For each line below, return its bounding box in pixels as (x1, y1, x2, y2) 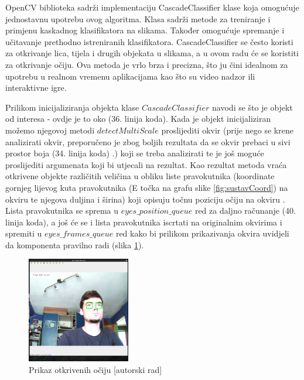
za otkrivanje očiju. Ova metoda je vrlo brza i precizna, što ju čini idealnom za (5, 58, 288, 70)
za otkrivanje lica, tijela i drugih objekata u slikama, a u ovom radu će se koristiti (5, 47, 299, 59)
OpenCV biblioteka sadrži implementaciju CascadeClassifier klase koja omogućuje (5, 1, 299, 13)
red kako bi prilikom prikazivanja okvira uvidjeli (115, 227, 289, 239)
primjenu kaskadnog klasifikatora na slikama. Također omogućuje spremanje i (5, 24, 285, 36)
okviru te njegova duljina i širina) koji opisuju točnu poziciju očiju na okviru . (5, 193, 285, 205)
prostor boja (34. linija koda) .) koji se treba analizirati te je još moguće (5, 147, 264, 159)
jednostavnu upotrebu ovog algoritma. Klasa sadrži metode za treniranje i (5, 12, 271, 25)
